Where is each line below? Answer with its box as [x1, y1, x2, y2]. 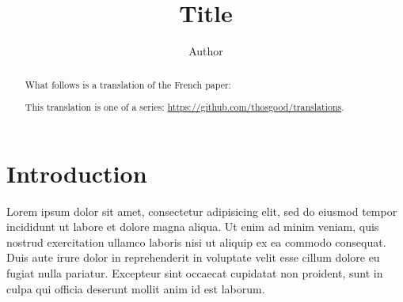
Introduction [6, 157, 147, 189]
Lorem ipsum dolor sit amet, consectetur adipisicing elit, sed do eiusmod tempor [6, 202, 397, 219]
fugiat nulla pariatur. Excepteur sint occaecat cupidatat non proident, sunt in [6, 265, 383, 281]
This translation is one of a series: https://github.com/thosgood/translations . [25, 100, 344, 114]
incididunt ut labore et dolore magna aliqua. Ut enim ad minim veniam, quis [6, 218, 379, 235]
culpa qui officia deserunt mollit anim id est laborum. [6, 280, 265, 296]
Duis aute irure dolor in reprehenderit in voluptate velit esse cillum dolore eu [6, 249, 380, 266]
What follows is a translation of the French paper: [25, 77, 231, 91]
